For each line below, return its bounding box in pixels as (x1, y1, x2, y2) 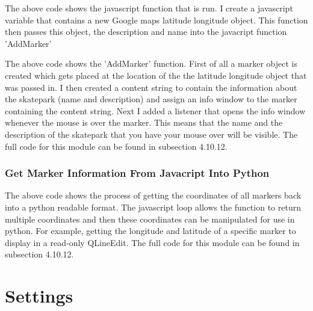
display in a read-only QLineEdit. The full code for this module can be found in (5, 236, 300, 248)
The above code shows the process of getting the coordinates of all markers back (5, 189, 302, 202)
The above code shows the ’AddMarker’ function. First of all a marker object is (5, 57, 298, 70)
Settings (5, 283, 73, 308)
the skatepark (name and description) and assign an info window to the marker (5, 93, 297, 105)
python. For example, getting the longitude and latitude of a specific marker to (5, 224, 296, 237)
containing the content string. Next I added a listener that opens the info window (5, 104, 306, 117)
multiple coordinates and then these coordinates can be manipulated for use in (5, 212, 295, 225)
